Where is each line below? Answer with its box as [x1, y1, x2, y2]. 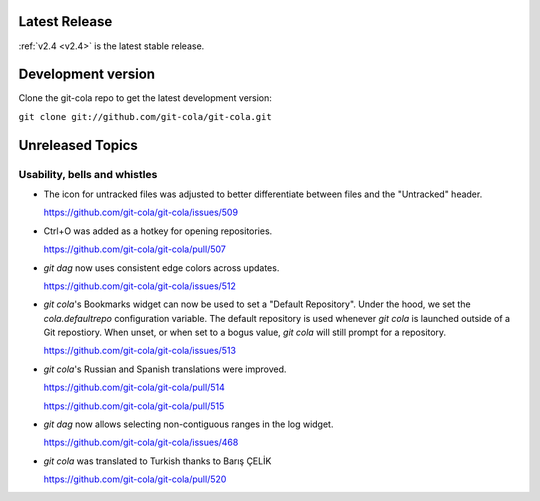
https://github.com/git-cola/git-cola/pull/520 [43, 473, 227, 485]
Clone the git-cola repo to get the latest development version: [18, 92, 272, 104]
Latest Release [18, 13, 113, 30]
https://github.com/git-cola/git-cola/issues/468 [43, 436, 239, 449]
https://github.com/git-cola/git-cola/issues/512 [43, 280, 237, 292]
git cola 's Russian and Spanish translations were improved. [43, 363, 287, 375]
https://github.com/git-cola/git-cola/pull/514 [43, 381, 225, 394]
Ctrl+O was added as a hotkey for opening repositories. [43, 225, 273, 237]
